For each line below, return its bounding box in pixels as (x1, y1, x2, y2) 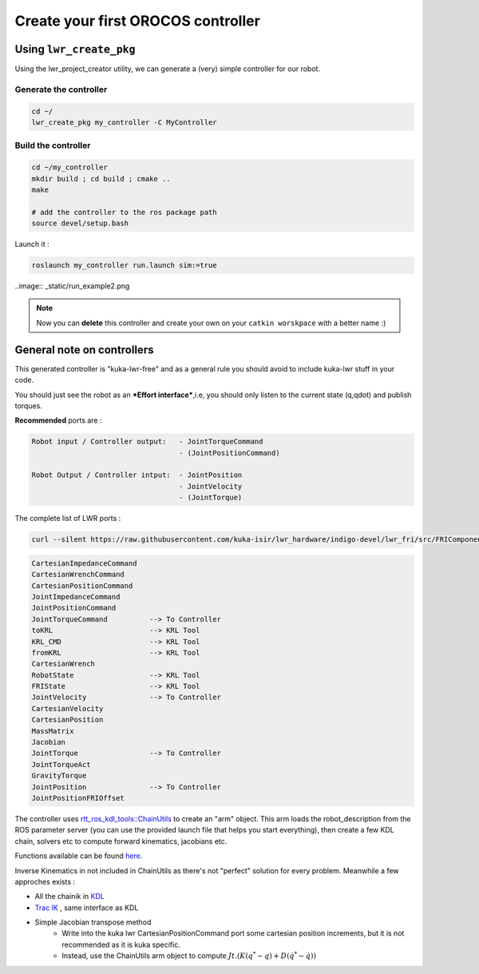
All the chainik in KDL (34, 892, 105, 901)
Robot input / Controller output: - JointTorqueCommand (31, 437, 263, 447)
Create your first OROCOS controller (14, 12, 261, 30)
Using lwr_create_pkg (14, 42, 136, 56)
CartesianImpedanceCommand (31, 559, 137, 567)
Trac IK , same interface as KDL (34, 903, 139, 912)
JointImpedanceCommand (31, 592, 121, 601)
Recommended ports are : (14, 415, 102, 425)
